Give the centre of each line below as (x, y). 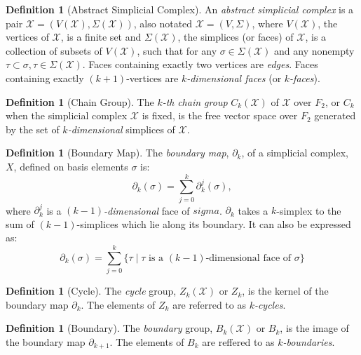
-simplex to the (309, 210)
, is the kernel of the (285, 291)
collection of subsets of (54, 50)
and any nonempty (314, 50)
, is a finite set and (101, 37)
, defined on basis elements (71, 166)
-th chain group (195, 101)
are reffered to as (238, 341)
